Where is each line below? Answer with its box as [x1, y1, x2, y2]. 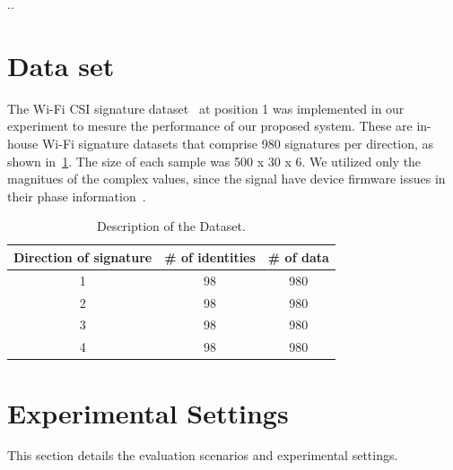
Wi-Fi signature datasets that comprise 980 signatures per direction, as [41, 133, 434, 152]
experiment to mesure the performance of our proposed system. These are [7, 116, 413, 135]
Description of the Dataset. [96, 217, 246, 235]
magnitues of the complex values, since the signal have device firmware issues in [7, 169, 446, 188]
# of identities [164, 247, 256, 266]
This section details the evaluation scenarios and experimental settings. [7, 446, 398, 465]
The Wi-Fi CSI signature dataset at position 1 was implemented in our [7, 98, 405, 117]
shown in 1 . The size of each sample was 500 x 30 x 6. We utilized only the [7, 151, 422, 170]
